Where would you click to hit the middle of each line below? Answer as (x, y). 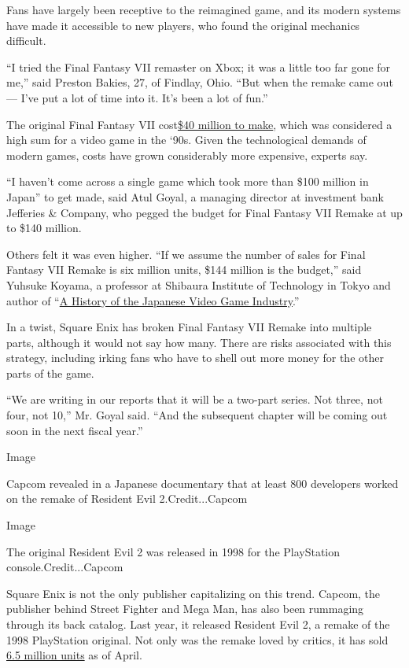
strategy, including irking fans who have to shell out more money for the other (195, 358)
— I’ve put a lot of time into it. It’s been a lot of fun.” (137, 97)
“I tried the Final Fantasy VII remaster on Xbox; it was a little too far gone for (199, 66)
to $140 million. (44, 228)
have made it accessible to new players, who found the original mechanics (183, 25)
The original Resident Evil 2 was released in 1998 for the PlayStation (173, 551)
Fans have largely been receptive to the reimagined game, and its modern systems (204, 9)
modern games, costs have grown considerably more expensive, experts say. (187, 155)
